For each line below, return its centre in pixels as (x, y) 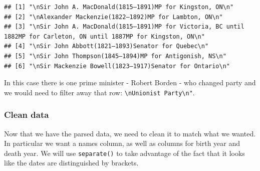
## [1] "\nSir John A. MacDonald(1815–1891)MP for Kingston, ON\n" (119, 7)
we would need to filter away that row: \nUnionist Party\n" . (99, 92)
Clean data (27, 115)
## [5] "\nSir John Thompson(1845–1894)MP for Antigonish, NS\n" (115, 56)
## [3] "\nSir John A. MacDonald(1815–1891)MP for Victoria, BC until (124, 27)
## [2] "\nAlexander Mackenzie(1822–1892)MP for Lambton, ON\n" (113, 17)
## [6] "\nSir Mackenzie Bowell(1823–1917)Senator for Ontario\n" (117, 66)
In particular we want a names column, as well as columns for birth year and (122, 143)
